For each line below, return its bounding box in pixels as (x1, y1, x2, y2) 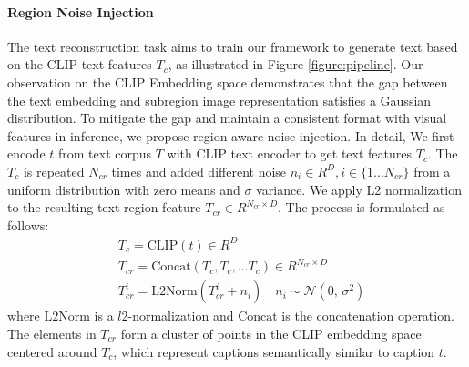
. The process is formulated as (278, 198, 445, 217)
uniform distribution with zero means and (7, 179, 240, 199)
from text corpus (58, 144, 152, 163)
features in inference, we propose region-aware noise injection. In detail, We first (7, 126, 454, 145)
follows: (7, 215, 49, 234)
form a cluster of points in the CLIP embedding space (120, 324, 422, 343)
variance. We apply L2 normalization (256, 179, 462, 199)
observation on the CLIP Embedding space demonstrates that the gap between (7, 72, 448, 91)
